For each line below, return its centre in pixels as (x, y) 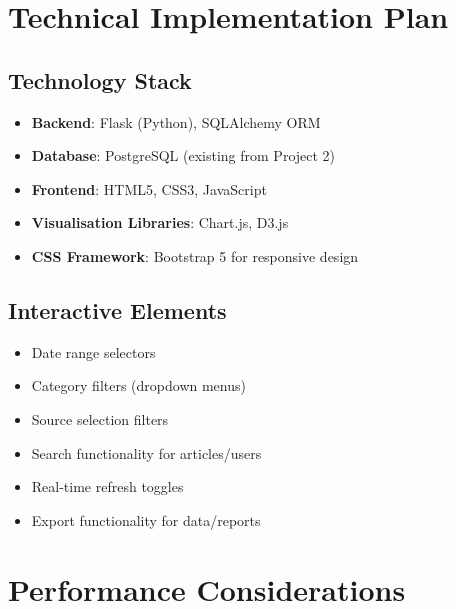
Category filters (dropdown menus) (138, 385)
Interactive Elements (117, 309)
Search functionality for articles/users (146, 452)
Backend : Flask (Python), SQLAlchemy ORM (176, 121)
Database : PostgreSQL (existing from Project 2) (183, 155)
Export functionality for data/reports (146, 519)
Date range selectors (93, 351)
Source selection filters (100, 418)
